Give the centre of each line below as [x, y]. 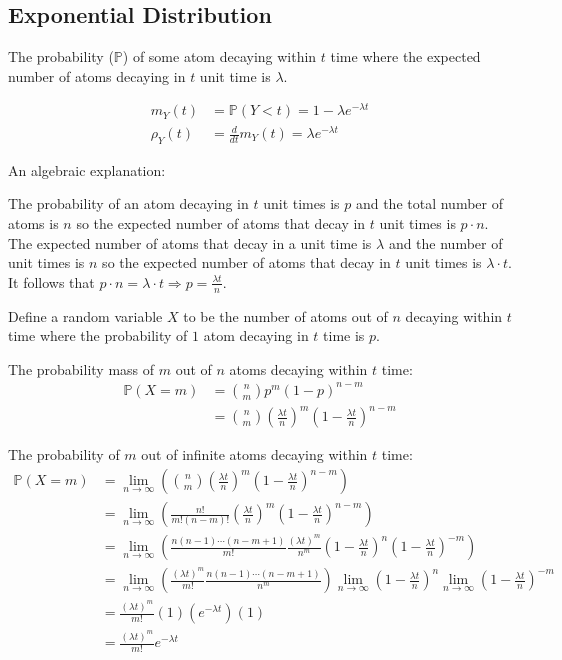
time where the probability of [98, 335]
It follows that [51, 281]
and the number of [445, 242]
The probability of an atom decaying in [128, 203]
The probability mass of [81, 368]
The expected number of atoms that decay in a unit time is [190, 242]
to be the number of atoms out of [285, 315]
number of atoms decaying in [97, 75]
